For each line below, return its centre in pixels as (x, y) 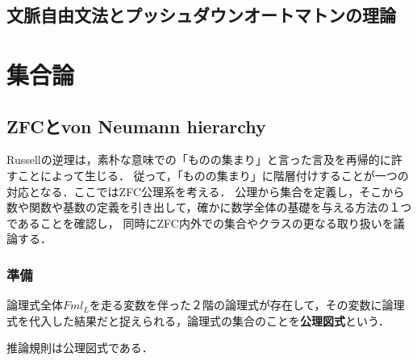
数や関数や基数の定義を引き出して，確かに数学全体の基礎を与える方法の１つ (209, 207)
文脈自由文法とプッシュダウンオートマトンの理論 (201, 15)
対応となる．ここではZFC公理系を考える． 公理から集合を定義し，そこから (206, 191)
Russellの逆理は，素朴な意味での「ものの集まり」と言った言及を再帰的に (199, 160)
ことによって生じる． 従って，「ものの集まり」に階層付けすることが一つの (213, 175)
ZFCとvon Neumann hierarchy (136, 126)
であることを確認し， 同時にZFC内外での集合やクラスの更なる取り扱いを (200, 222)
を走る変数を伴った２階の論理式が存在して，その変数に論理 (247, 305)
